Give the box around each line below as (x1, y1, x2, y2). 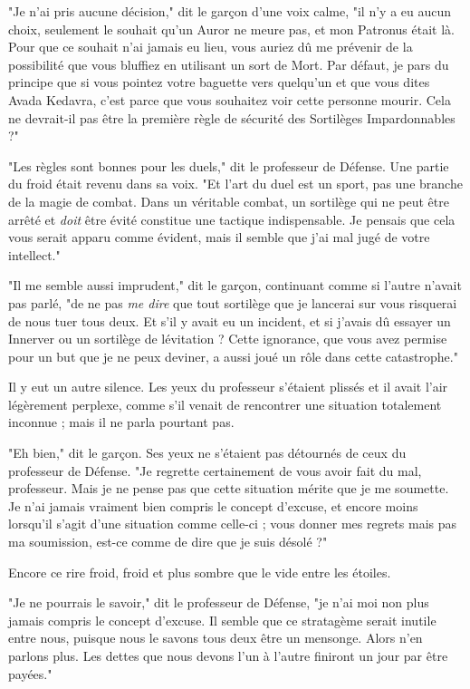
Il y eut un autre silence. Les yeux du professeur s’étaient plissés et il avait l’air (8, 377, 448, 396)
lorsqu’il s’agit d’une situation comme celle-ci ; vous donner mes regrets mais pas (8, 514, 456, 533)
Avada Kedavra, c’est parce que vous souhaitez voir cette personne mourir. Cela (8, 90, 451, 109)
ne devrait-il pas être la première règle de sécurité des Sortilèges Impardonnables (8, 108, 456, 127)
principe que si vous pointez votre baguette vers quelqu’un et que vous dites (8, 73, 430, 92)
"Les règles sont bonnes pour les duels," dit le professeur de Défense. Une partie (8, 156, 449, 175)
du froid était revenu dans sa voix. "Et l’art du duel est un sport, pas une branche (8, 174, 463, 193)
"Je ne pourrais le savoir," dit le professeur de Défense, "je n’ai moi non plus (8, 593, 429, 612)
